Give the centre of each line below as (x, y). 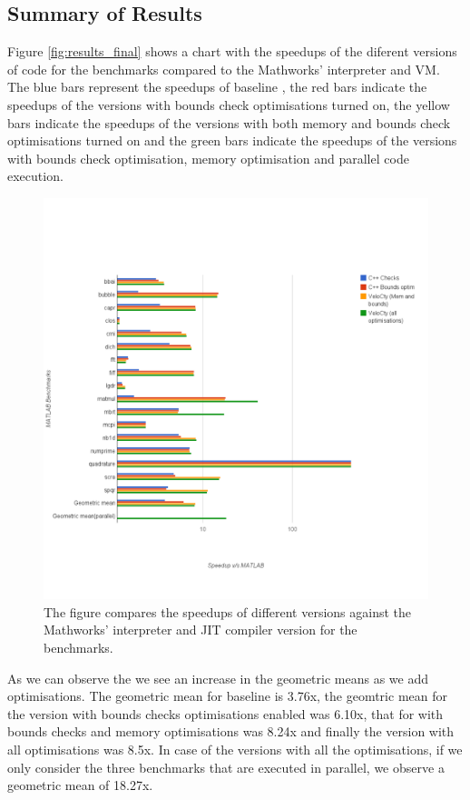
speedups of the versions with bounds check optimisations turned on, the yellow (229, 104)
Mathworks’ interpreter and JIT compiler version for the (201, 630)
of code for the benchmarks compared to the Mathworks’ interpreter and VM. (224, 69)
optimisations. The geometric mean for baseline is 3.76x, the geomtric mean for (227, 696)
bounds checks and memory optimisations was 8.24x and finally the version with (231, 731)
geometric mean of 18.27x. (80, 785)
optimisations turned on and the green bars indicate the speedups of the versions (232, 140)
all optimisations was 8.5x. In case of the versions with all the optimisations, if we (235, 749)
